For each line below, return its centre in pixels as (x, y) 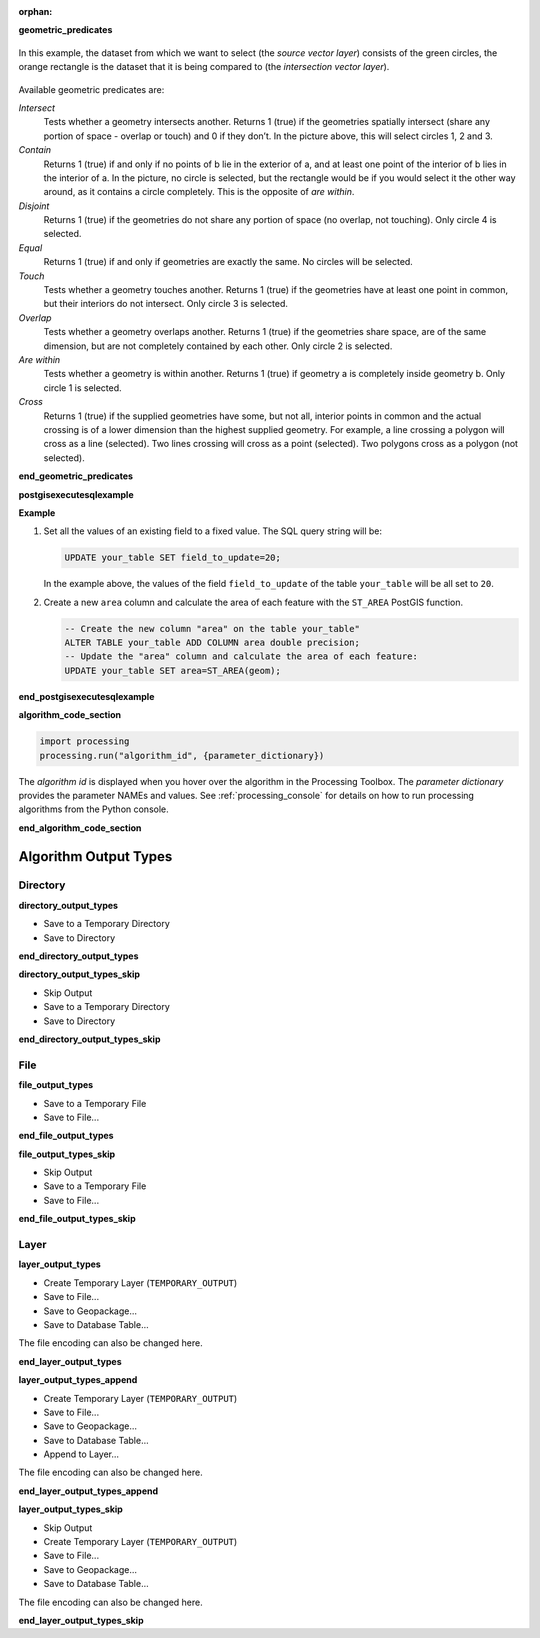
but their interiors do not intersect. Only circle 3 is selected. (166, 304)
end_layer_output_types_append (88, 1491)
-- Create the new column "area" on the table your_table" (212, 628)
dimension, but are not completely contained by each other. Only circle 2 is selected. (218, 346)
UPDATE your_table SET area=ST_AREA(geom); (173, 670)
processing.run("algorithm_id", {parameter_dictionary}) (182, 755)
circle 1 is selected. (82, 387)
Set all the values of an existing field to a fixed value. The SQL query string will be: (213, 531)
